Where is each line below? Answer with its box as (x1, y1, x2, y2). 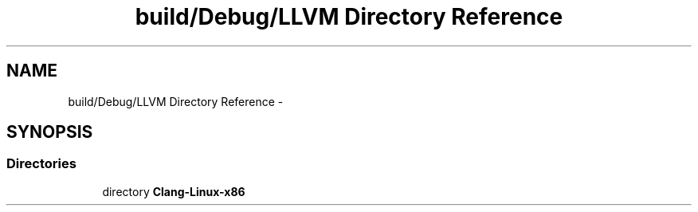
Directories (6, 155, 76, 172)
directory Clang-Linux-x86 (102, 184, 245, 198)
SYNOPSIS (6, 122, 93, 143)
